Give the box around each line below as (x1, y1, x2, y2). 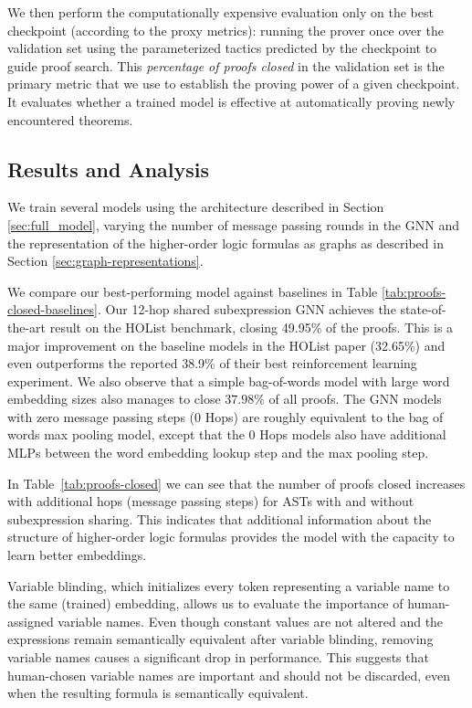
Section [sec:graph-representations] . (7, 251, 204, 270)
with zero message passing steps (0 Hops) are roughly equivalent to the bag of (7, 407, 444, 426)
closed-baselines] (7, 300, 98, 319)
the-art (7, 317, 47, 336)
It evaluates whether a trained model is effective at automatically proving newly (7, 91, 456, 111)
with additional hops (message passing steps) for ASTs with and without (7, 491, 414, 511)
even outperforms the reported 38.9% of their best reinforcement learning (7, 354, 417, 373)
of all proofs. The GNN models (268, 389, 442, 408)
